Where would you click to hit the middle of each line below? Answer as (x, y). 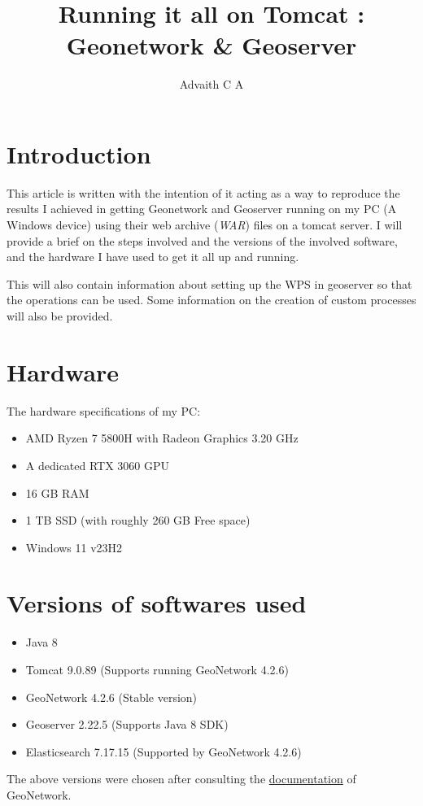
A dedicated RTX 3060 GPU (98, 465)
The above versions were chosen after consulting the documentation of (181, 779)
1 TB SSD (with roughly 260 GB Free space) (138, 520)
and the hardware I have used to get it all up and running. (153, 257)
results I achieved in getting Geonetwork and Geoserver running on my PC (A (202, 209)
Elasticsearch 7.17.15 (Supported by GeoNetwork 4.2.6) (164, 751)
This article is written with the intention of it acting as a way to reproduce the (203, 192)
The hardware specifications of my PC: (104, 410)
